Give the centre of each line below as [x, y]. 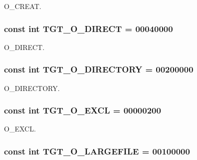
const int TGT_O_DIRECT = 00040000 [89, 28]
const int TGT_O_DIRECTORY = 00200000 [99, 69]
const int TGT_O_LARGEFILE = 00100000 [97, 151]
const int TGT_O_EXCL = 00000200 [83, 110]
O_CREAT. [23, 6]
